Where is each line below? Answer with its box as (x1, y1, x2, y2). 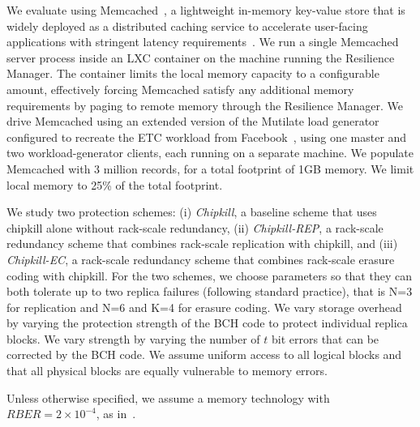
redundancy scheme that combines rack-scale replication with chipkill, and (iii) (6, 235, 398, 252)
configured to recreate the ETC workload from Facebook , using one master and (6, 128, 407, 145)
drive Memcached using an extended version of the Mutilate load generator (6, 113, 379, 130)
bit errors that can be (272, 330, 379, 347)
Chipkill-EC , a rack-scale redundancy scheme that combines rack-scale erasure (6, 250, 395, 267)
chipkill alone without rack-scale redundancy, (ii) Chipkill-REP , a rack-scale (6, 219, 384, 236)
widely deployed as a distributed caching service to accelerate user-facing (6, 17, 368, 34)
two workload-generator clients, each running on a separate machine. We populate (6, 144, 414, 161)
